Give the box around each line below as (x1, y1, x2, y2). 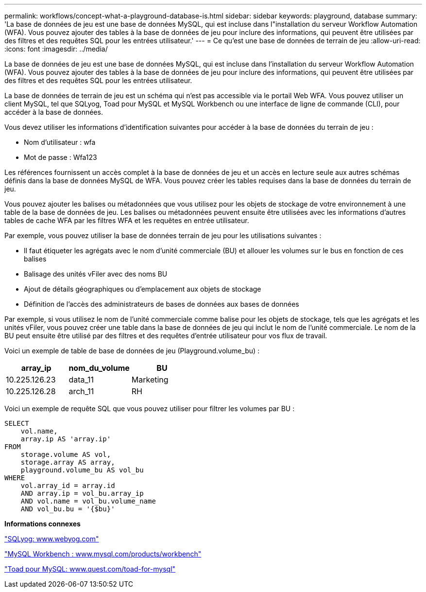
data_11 (68, 375, 94, 384)
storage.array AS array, (20, 458, 115, 466)
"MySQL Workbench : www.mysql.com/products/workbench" (4, 550, 202, 558)
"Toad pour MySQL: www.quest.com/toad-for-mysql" (4, 565, 176, 573)
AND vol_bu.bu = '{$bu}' (20, 505, 115, 513)
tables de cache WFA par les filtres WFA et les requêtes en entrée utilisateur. (4, 216, 249, 225)
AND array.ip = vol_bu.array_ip (20, 489, 144, 497)
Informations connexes (4, 520, 81, 528)
